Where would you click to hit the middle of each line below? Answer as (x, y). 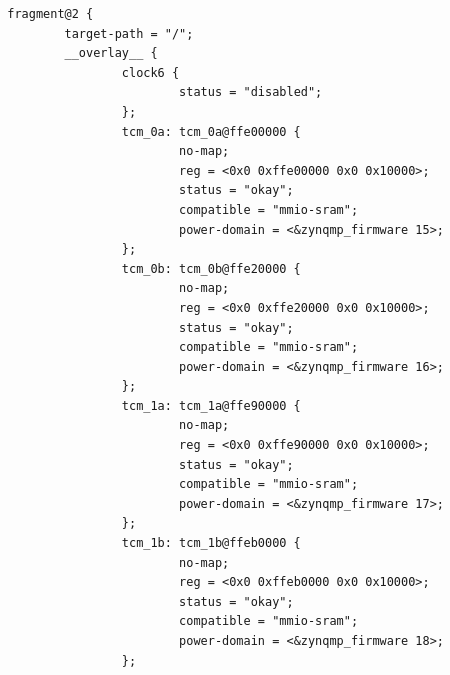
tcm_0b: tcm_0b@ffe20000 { (211, 268)
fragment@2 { (50, 14)
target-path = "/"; (129, 33)
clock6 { (150, 72)
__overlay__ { (111, 53)
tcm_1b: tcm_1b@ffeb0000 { (211, 543)
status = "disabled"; (251, 92)
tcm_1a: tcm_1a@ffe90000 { (211, 405)
